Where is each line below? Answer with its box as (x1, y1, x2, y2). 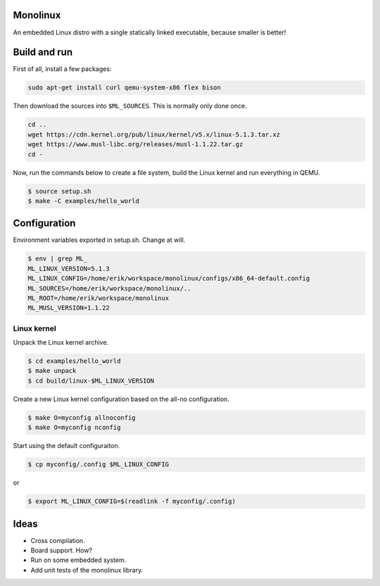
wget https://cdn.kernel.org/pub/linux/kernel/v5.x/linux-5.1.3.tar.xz (27, 130, 281, 139)
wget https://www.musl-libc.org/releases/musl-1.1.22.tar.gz (27, 141, 243, 148)
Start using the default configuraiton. (13, 442, 120, 450)
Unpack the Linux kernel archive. (13, 338, 109, 347)
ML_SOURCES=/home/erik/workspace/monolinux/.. (27, 284, 191, 292)
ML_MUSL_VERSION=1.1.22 (27, 304, 110, 312)
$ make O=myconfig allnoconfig (27, 414, 137, 421)
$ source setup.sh (27, 187, 91, 195)
